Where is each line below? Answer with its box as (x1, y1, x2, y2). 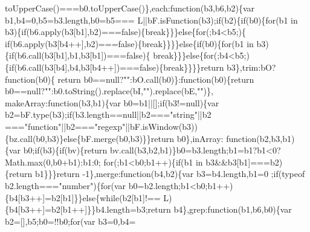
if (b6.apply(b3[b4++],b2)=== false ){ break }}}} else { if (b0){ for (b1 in (5, 37, 254, 50)
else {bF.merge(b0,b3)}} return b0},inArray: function (63, 132, 257, 144)
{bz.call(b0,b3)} (5, 132, 64, 144)
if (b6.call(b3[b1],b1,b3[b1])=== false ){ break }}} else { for (9, 49, 214, 62)
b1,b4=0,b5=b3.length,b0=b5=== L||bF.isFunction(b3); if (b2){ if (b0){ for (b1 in (5, 13, 298, 26)
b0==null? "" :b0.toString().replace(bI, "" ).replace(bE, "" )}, (5, 85, 213, 97)
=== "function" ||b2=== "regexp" (5, 120, 126, 132)
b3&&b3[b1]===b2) (205, 155, 283, 168)
